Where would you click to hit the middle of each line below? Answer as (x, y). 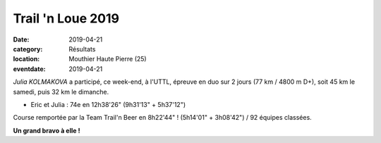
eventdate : (29, 69)
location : (26, 59)
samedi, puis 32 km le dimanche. (61, 92)
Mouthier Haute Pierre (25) (108, 59)
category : (28, 49)
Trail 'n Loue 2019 (66, 18)
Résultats (82, 49)
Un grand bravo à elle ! (47, 130)
